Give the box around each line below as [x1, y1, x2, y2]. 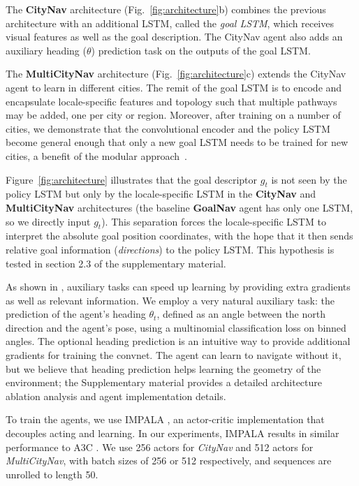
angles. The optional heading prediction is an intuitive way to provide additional [6, 334, 351, 348]
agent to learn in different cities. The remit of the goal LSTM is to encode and [6, 80, 342, 94]
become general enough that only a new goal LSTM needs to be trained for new [6, 135, 348, 149]
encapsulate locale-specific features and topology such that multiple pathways [6, 94, 337, 108]
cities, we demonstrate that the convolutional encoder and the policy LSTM [6, 121, 330, 135]
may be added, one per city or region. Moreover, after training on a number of [6, 108, 341, 122]
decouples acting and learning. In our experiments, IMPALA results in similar [6, 426, 339, 441]
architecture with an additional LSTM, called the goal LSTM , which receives [6, 15, 334, 30]
